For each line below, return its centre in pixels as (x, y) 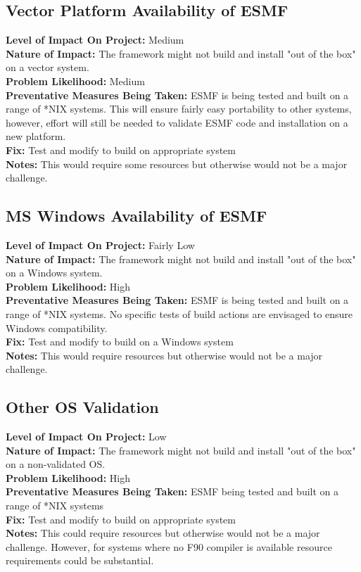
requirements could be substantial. (80, 560)
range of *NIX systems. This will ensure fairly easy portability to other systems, (179, 109)
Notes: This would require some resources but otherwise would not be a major (177, 164)
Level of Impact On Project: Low (86, 437)
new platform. (36, 136)
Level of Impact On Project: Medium (95, 40)
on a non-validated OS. (56, 464)
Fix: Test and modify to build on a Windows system (120, 342)
